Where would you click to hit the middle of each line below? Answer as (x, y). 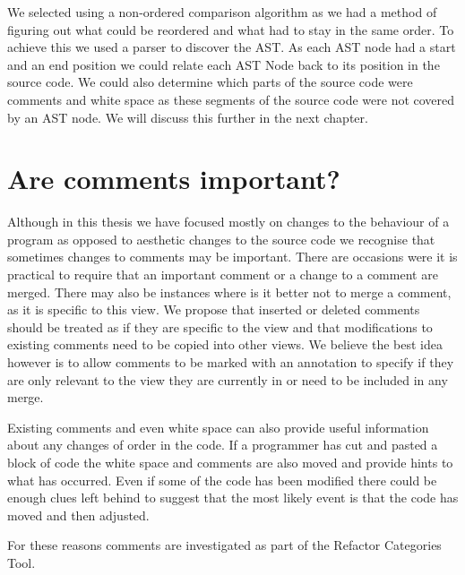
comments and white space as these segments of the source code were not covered (231, 99)
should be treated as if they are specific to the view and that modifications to (220, 326)
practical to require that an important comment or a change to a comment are (223, 275)
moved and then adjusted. (78, 515)
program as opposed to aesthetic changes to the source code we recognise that (221, 239)
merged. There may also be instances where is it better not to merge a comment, (229, 292)
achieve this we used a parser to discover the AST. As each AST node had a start (232, 47)
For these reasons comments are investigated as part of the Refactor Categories (224, 545)
